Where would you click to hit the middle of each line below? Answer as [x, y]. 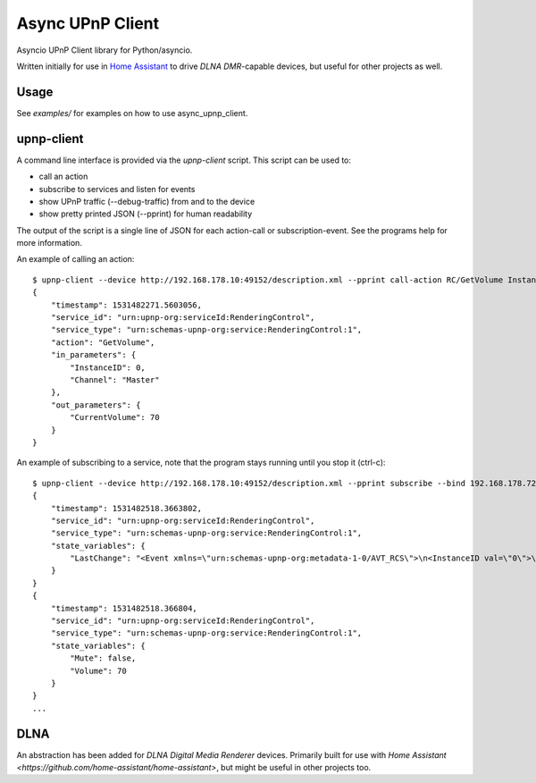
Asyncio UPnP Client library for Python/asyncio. [105, 50]
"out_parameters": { [96, 405]
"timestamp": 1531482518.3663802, [126, 508]
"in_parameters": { [93, 355]
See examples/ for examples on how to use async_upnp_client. [132, 113]
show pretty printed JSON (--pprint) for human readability [146, 214]
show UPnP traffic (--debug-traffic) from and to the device [147, 201]
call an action [63, 177]
